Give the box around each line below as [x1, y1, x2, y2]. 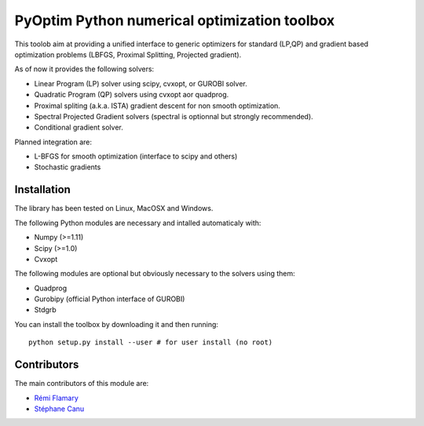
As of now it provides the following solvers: [14, 64, 155, 74]
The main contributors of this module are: [14, 379, 149, 388]
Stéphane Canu [34, 404, 85, 413]
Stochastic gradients [34, 162, 101, 172]
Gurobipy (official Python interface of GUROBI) [34, 294, 185, 304]
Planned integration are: [14, 137, 93, 147]
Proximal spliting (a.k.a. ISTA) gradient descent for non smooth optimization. [34, 100, 280, 110]
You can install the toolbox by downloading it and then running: [14, 319, 219, 329]
